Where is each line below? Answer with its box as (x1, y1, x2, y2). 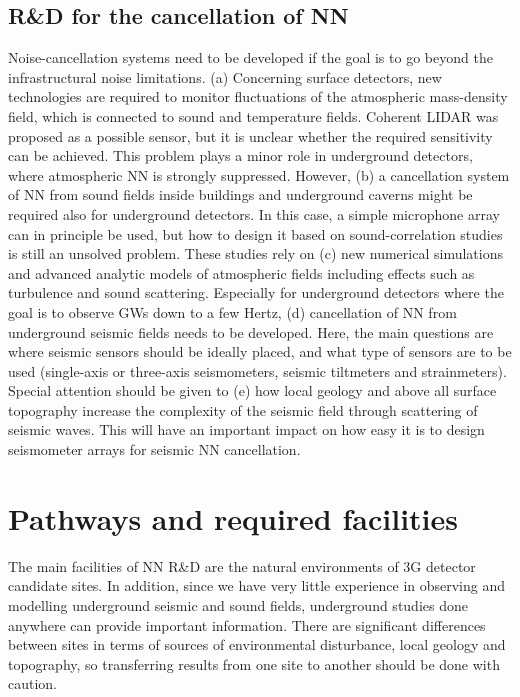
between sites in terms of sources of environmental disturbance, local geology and (8, 634, 506, 655)
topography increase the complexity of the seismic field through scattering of (8, 399, 478, 420)
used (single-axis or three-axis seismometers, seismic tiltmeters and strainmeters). (8, 360, 507, 381)
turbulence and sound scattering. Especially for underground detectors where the (8, 282, 504, 303)
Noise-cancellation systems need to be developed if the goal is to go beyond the (8, 47, 493, 68)
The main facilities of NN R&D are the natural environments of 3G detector (8, 555, 476, 576)
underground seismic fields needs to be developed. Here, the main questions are (8, 321, 494, 342)
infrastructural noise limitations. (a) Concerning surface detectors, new (8, 66, 442, 87)
